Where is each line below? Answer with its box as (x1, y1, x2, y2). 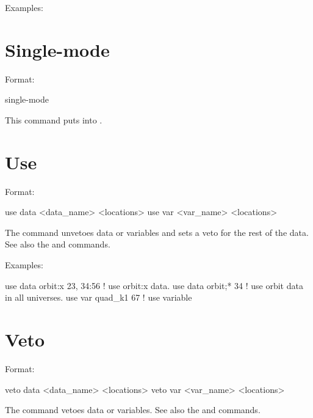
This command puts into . (5, 113, 103, 126)
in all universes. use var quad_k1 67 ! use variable (5, 291, 192, 304)
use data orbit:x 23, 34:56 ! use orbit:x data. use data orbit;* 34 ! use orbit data (5, 279, 303, 291)
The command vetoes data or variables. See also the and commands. (5, 403, 261, 416)
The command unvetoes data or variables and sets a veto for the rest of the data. (5, 226, 309, 238)
